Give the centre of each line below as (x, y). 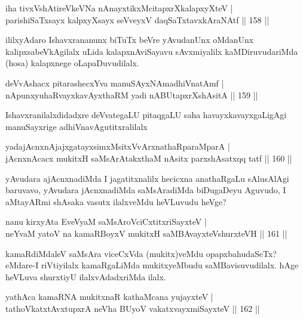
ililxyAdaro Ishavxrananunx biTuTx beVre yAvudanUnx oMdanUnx (130, 40)
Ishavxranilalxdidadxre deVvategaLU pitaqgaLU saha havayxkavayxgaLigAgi (146, 115)
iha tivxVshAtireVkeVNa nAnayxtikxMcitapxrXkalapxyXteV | (119, 8)
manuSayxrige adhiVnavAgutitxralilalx (76, 126)
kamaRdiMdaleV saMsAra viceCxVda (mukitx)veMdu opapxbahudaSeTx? (141, 253)
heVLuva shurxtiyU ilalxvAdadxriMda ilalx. (86, 276)
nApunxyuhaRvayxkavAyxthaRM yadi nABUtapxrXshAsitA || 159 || (132, 95)
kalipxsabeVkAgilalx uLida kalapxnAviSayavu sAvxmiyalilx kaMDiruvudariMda (152, 51)
